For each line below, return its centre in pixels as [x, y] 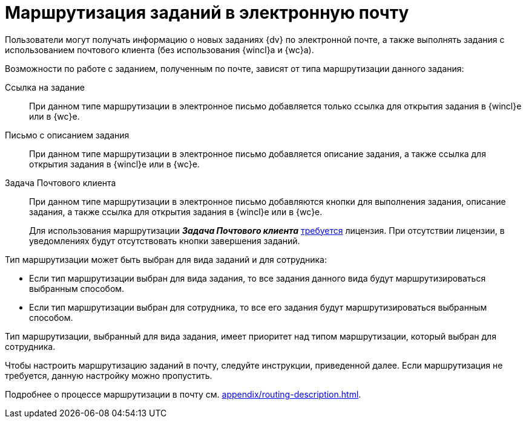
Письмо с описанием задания [67, 135]
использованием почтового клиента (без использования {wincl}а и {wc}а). [159, 50]
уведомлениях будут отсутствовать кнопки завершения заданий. [165, 241]
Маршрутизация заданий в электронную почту [207, 13]
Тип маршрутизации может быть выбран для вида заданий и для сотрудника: [166, 259]
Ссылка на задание [45, 87]
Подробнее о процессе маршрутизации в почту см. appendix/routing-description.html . [183, 394]
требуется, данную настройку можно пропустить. [109, 375]
